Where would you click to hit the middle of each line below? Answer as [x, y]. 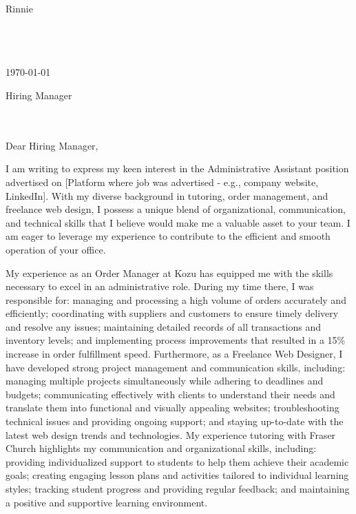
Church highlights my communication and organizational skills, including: [161, 448]
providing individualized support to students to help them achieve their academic [177, 461]
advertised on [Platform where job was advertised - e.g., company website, [162, 182]
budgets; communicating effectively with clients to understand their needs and [170, 394]
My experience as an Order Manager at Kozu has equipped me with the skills [169, 273]
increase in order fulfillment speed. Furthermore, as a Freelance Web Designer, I [174, 354]
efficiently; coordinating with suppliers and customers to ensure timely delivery [172, 313]
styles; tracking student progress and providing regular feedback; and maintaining [178, 489]
